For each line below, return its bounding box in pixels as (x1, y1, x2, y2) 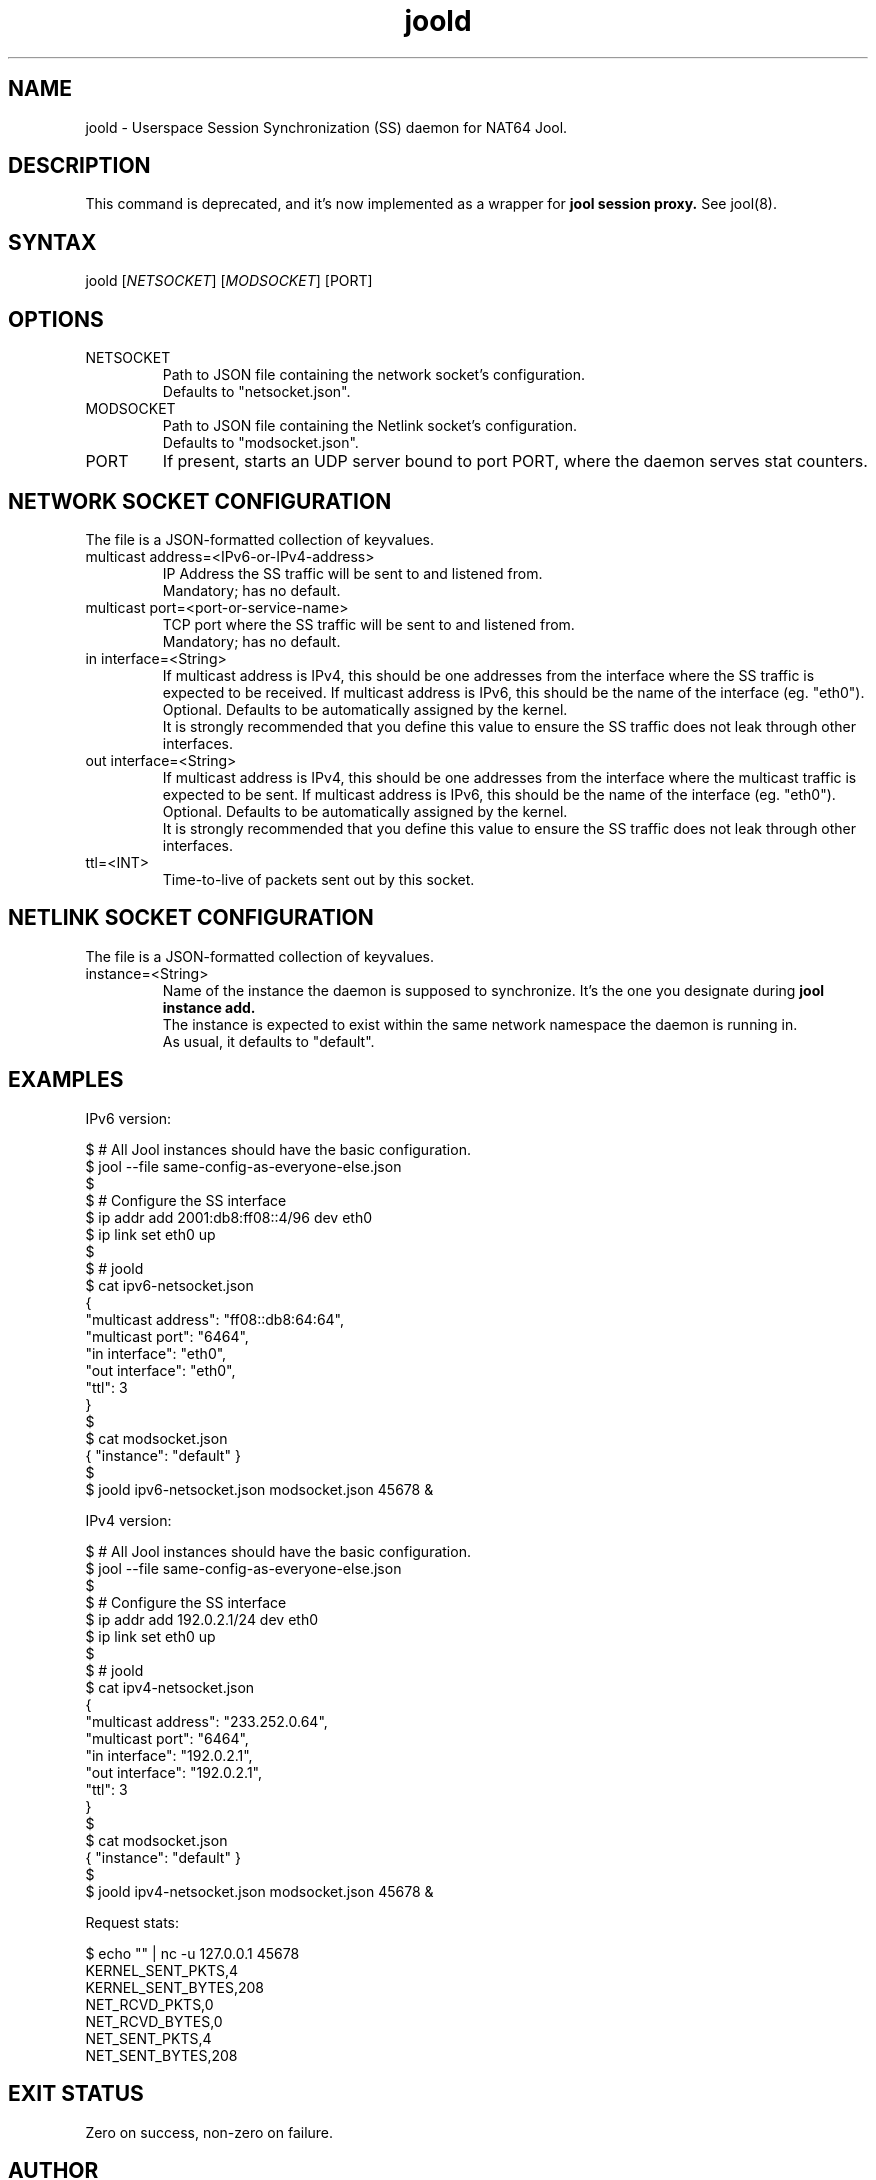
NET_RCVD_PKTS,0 (85, 1995, 214, 2013)
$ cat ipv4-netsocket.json (85, 1678, 255, 1696)
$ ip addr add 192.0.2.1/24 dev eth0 (85, 1610, 318, 1628)
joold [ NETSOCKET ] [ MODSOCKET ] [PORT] (85, 272, 373, 290)
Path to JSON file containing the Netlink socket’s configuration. (162, 417, 578, 435)
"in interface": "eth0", (85, 1344, 227, 1362)
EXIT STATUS (8, 2081, 144, 2107)
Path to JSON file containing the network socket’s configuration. (162, 366, 586, 384)
